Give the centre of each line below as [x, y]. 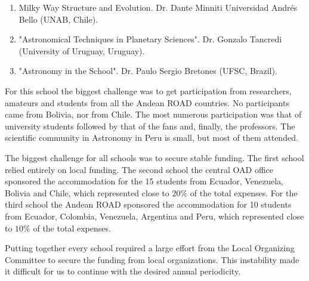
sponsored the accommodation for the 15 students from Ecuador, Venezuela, [144, 181]
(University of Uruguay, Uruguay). [82, 50]
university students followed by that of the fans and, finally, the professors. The [150, 126]
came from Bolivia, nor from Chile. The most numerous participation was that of [153, 114]
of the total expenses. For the [244, 192]
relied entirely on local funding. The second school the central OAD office [139, 169]
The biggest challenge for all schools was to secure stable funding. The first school [154, 157]
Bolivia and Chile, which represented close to [87, 192]
